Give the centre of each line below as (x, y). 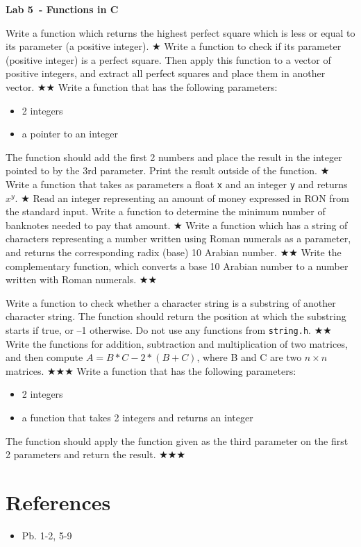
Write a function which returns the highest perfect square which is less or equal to (180, 32)
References (58, 502)
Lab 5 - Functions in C (62, 9)
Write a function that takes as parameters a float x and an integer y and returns (177, 184)
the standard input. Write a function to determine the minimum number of (166, 211)
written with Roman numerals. (71, 279)
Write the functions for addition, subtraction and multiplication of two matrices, (177, 343)
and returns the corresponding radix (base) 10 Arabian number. (142, 252)
